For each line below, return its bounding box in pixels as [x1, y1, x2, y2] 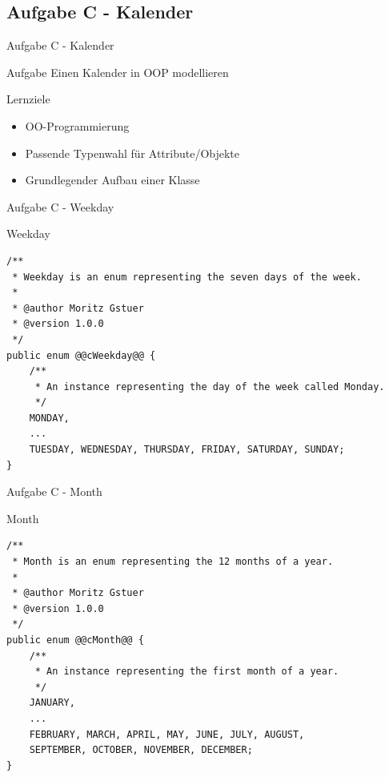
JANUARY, [29, 697, 75, 709]
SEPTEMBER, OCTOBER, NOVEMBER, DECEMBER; [29, 744, 253, 756]
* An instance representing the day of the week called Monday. [34, 380, 385, 393]
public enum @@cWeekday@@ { [6, 349, 156, 361]
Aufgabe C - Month [6, 483, 102, 500]
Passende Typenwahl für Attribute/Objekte [25, 144, 240, 161]
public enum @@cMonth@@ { [6, 634, 144, 646]
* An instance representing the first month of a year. [34, 666, 339, 678]
